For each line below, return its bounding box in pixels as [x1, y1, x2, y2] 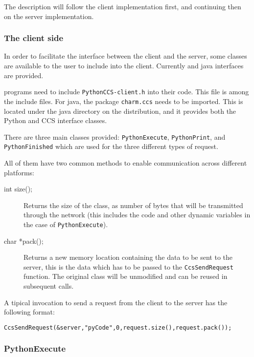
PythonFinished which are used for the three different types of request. [4, 141, 218, 151]
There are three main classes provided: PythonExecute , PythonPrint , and [4, 131, 226, 142]
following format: [4, 307, 55, 317]
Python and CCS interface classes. [4, 115, 107, 126]
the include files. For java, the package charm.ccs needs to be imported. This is [4, 96, 243, 106]
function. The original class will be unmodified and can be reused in [23, 271, 228, 281]
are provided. [4, 70, 44, 80]
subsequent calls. [23, 281, 74, 291]
